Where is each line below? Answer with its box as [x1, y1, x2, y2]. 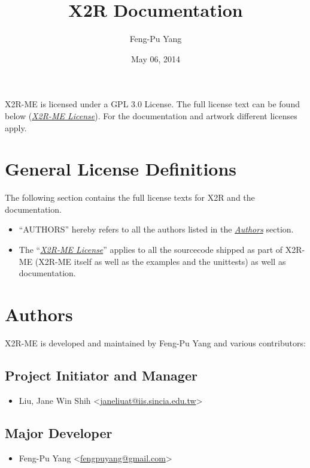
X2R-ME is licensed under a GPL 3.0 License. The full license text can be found [5, 98, 300, 110]
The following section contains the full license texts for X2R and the [5, 191, 255, 204]
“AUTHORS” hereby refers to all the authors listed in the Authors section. [19, 223, 294, 235]
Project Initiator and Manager [5, 366, 197, 384]
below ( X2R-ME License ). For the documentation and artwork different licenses [5, 109, 297, 122]
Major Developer [5, 423, 113, 442]
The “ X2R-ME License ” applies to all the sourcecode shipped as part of [19, 243, 283, 255]
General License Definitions [5, 156, 237, 181]
